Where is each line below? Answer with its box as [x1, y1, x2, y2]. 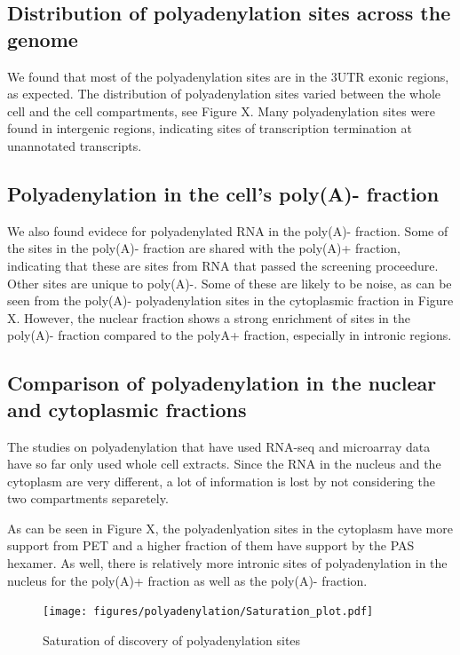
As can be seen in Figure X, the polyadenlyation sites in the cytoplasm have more [7, 518, 453, 537]
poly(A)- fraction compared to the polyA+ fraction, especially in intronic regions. [7, 326, 452, 344]
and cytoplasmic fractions [7, 395, 247, 422]
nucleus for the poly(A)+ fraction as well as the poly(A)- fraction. [7, 571, 368, 589]
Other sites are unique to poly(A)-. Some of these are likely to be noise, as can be [7, 273, 452, 292]
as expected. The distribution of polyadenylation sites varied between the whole [7, 84, 441, 103]
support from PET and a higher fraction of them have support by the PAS [7, 536, 415, 555]
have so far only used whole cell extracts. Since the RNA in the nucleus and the [7, 454, 441, 473]
